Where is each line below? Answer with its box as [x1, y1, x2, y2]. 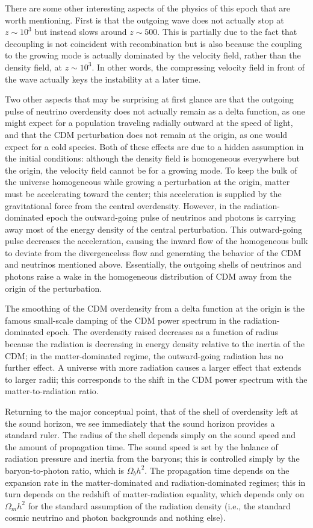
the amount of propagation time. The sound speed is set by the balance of [5, 440, 278, 453]
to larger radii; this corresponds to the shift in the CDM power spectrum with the [5, 372, 308, 385]
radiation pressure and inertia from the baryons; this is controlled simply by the [5, 452, 300, 465]
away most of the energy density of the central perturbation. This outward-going [5, 222, 302, 235]
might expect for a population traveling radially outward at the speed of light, [5, 116, 293, 129]
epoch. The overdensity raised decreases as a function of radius [46, 325, 279, 338]
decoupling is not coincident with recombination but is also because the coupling [5, 37, 302, 49]
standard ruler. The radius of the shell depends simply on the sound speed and [5, 429, 296, 441]
